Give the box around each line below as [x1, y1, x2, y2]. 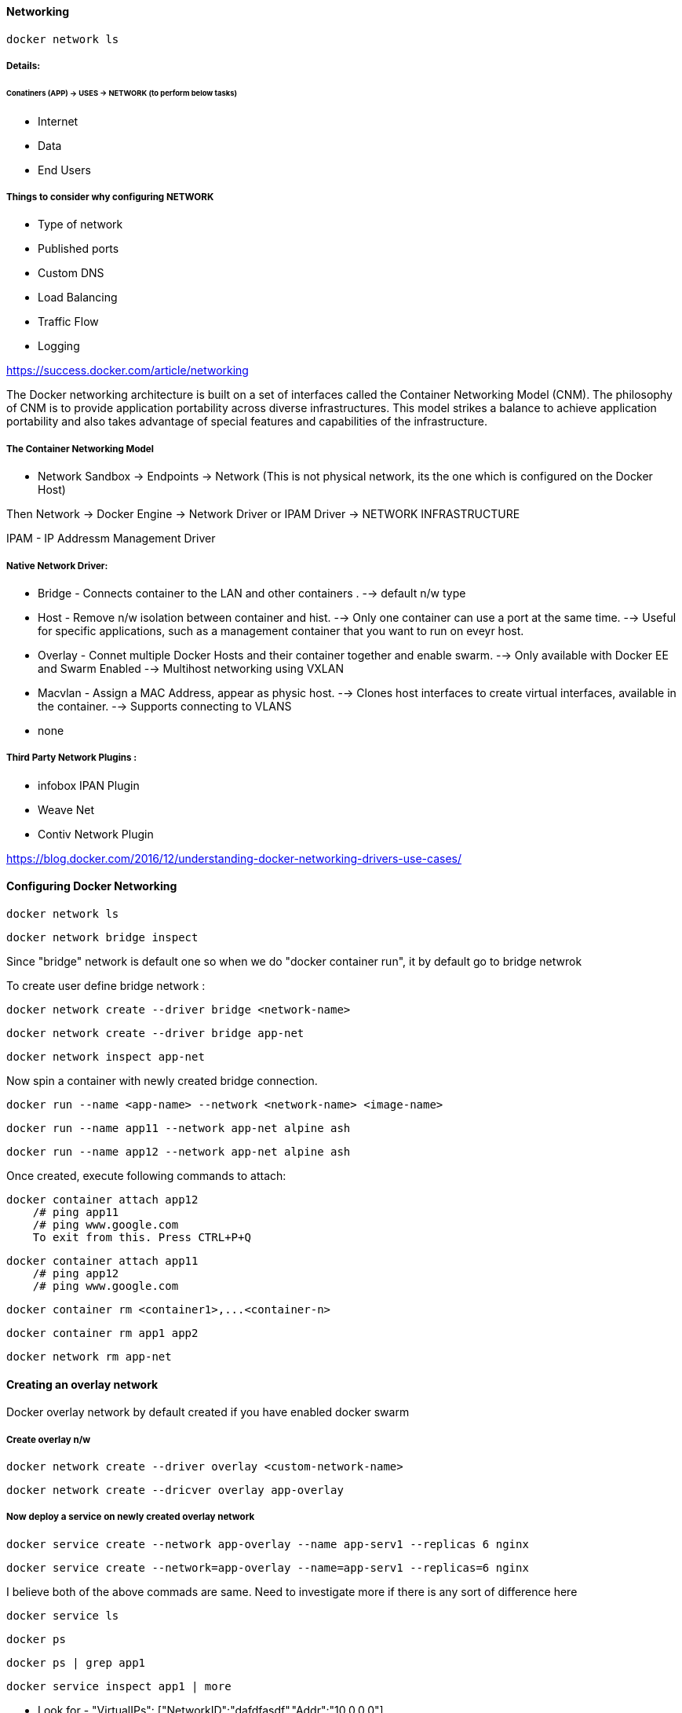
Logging [38, 339, 80, 353]
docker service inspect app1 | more [6, 1679, 232, 1693]
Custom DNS [38, 266, 104, 280]
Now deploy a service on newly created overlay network [6, 1511, 255, 1523]
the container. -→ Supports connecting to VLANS [38, 699, 292, 714]
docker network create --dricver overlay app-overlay [6, 1484, 344, 1497]
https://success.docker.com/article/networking [6, 363, 249, 378]
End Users [38, 163, 91, 177]
